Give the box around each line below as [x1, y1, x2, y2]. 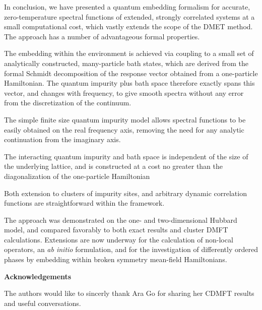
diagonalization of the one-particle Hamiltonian [4, 170, 150, 181]
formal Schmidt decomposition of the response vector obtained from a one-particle [4, 68, 258, 78]
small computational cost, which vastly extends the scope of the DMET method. [4, 21, 253, 32]
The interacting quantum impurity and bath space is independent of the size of [4, 151, 248, 161]
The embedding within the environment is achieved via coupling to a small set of [4, 48, 254, 58]
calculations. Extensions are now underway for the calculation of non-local [4, 234, 233, 244]
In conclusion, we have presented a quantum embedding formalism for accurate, [4, 2, 250, 12]
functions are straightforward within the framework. [4, 198, 165, 208]
